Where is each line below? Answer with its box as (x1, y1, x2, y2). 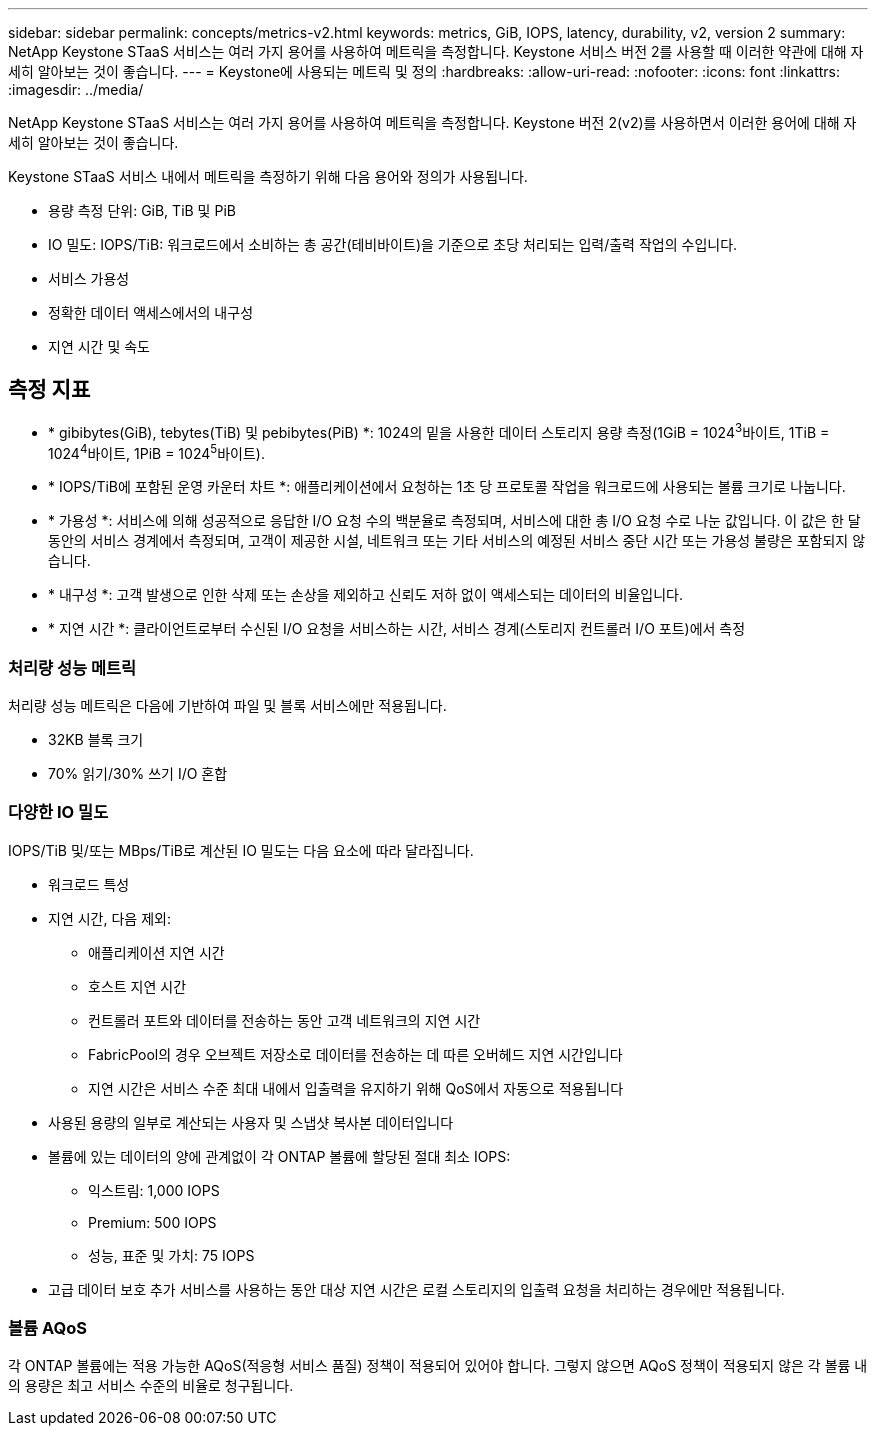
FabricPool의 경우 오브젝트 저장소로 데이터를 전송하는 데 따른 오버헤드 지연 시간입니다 (88, 1045, 623, 1063)
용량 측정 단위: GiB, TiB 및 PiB (48, 202, 236, 219)
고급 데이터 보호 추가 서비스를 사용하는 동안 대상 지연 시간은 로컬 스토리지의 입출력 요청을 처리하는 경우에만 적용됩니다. (48, 1280, 785, 1298)
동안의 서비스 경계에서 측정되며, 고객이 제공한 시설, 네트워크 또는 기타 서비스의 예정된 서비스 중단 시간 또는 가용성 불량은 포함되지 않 (48, 532, 866, 550)
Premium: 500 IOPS (88, 1213, 217, 1231)
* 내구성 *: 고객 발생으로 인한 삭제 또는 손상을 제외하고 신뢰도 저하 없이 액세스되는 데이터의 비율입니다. (48, 586, 683, 604)
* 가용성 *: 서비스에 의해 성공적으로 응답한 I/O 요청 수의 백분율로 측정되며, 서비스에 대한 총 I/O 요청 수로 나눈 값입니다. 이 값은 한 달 (48, 512, 861, 530)
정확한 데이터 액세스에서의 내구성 (48, 304, 254, 321)
